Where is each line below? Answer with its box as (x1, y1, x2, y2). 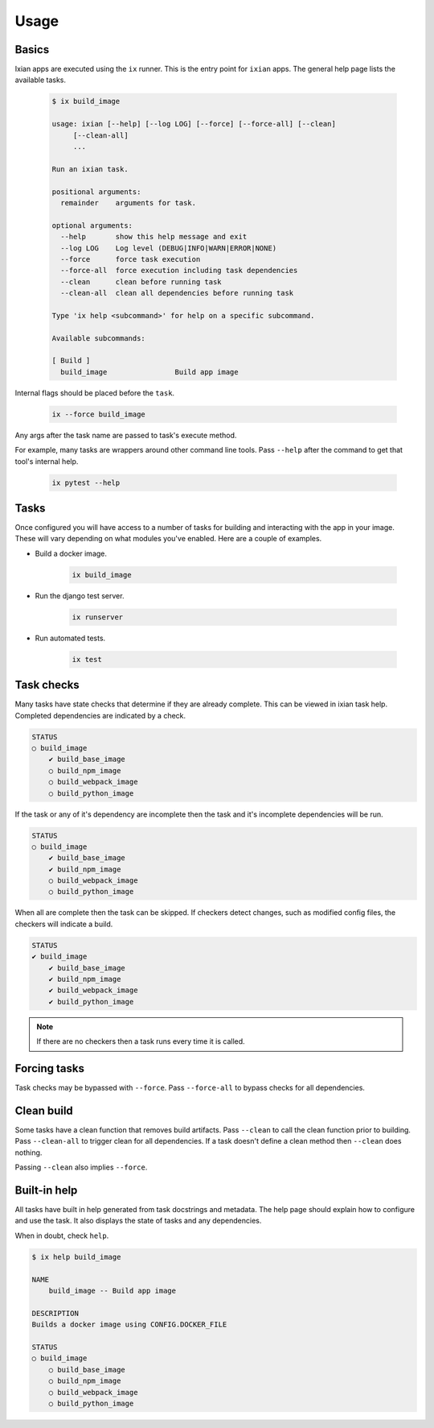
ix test (72, 655, 102, 664)
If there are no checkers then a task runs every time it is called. (36, 1037, 245, 1046)
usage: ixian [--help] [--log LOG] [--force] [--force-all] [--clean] (51, 119, 337, 129)
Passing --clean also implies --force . (14, 1162, 148, 1172)
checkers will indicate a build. (14, 919, 113, 929)
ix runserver (72, 612, 124, 622)
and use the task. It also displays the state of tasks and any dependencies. (14, 1216, 262, 1226)
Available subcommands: (51, 333, 146, 342)
